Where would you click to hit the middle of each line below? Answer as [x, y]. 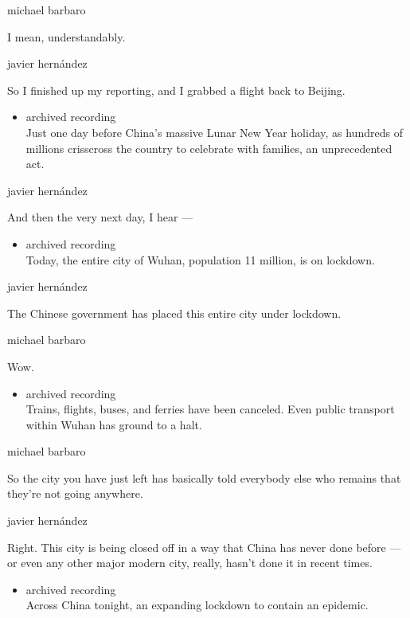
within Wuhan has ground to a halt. [114, 424]
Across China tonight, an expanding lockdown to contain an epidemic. [197, 605]
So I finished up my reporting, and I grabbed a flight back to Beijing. [176, 90]
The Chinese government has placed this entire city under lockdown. [174, 313]
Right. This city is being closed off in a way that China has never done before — [204, 547]
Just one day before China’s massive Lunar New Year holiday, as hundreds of [214, 132]
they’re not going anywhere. [75, 493]
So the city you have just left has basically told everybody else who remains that [204, 477]
